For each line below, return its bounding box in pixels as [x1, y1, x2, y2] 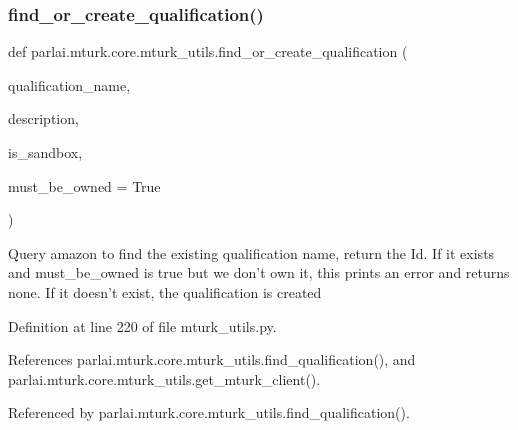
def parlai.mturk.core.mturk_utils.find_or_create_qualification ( [8, 41, 408, 62]
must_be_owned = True [8, 175, 161, 196]
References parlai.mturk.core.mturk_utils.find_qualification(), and [8, 349, 416, 370]
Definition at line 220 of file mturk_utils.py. [8, 315, 277, 336]
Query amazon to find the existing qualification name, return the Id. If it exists [8, 242, 495, 263]
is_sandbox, [8, 142, 83, 162]
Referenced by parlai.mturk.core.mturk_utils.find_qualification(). [8, 402, 410, 423]
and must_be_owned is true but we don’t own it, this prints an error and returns [8, 262, 510, 283]
